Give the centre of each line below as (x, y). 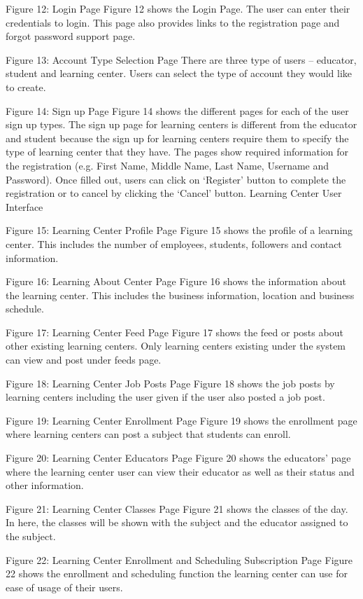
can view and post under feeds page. (84, 360)
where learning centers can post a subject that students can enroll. (148, 434)
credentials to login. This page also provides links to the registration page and (173, 22)
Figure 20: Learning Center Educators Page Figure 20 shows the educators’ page (178, 458)
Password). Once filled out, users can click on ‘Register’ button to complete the (176, 179)
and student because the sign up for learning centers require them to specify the (177, 138)
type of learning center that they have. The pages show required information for (177, 152)
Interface (24, 206)
